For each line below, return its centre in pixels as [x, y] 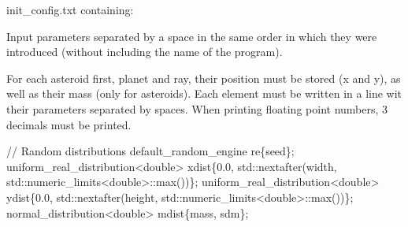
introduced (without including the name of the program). [145, 52]
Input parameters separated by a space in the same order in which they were [192, 36]
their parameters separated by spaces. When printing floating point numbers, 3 [197, 108]
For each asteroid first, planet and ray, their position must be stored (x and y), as [204, 78]
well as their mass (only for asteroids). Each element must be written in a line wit [204, 93]
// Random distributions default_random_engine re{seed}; [150, 151]
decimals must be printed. [69, 124]
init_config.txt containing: [70, 9]
